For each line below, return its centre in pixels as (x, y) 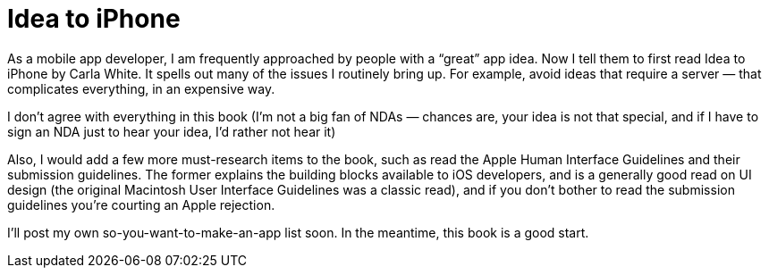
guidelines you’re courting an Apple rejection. (141, 204)
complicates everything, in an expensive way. (141, 88)
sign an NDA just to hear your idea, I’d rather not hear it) (172, 131)
